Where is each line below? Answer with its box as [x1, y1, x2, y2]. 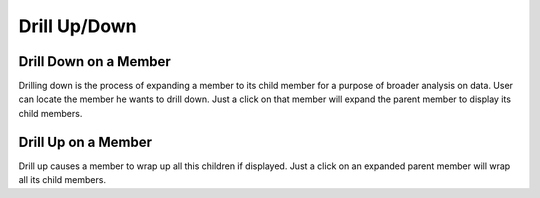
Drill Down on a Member [18, 53, 172, 70]
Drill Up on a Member [18, 133, 153, 150]
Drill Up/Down [18, 15, 137, 37]
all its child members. [18, 174, 107, 186]
